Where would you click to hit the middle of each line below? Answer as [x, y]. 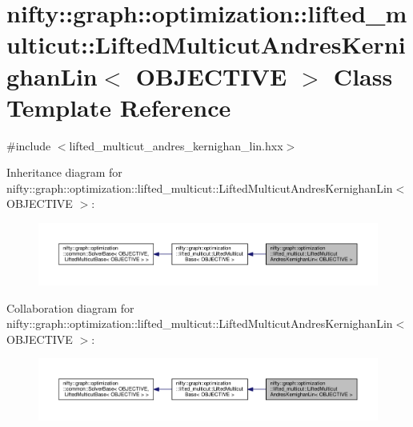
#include [29, 145]
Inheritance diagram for [64, 172]
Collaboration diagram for [70, 307]
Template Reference [119, 107]
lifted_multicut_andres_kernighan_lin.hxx [176, 145]
